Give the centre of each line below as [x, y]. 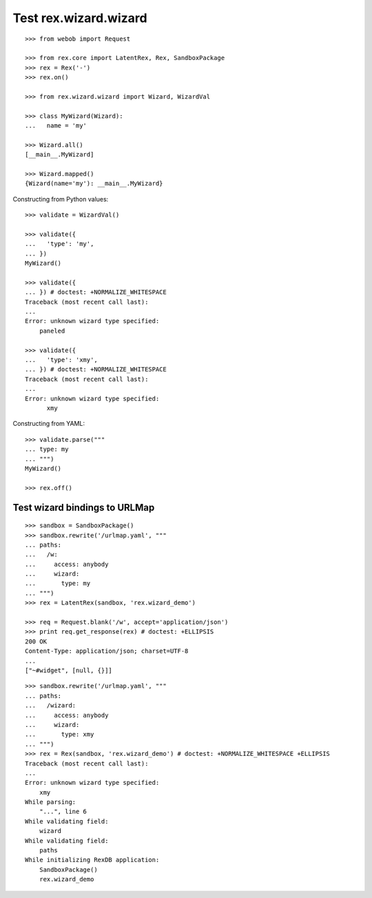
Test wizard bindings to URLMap [84, 507]
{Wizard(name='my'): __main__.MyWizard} [94, 184]
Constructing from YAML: [49, 424]
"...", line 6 [63, 812]
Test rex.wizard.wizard [80, 18]
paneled [52, 331]
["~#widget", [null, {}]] [69, 671]
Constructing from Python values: [61, 199]
